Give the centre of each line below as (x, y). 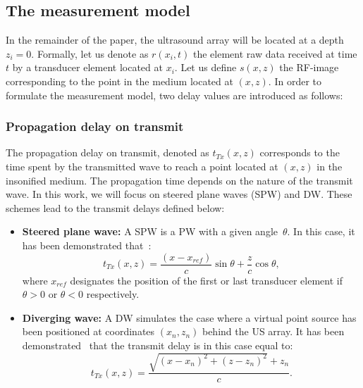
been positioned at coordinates (88, 331)
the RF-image (309, 67)
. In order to (295, 81)
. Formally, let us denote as (90, 53)
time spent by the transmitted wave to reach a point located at (142, 166)
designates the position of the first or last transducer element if (206, 280)
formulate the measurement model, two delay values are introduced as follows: (174, 95)
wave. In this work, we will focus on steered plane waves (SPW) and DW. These (179, 194)
